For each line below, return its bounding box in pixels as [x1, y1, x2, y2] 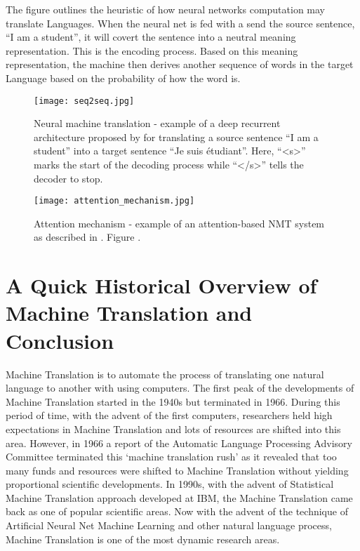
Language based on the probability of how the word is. [6, 70, 241, 85]
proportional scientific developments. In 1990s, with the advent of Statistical [6, 477, 334, 491]
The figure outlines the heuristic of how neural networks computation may [6, 2, 325, 16]
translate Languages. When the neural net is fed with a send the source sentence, [6, 15, 355, 30]
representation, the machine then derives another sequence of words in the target [6, 57, 354, 72]
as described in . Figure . [34, 230, 141, 244]
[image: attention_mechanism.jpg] [34, 196, 195, 206]
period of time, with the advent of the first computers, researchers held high [6, 408, 333, 423]
